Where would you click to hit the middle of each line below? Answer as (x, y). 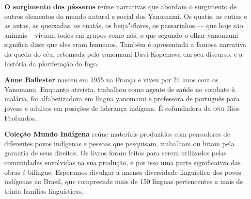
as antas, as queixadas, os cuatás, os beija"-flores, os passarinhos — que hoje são (124, 25)
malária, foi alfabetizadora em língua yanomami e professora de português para (122, 99)
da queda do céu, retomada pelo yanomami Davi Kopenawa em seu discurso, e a (124, 54)
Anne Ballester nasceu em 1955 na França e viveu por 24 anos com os (111, 80)
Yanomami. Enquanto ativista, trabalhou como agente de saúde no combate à (120, 89)
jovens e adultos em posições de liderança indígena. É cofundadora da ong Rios (122, 108)
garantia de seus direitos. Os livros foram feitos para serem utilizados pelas (116, 153)
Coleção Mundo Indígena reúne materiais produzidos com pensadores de (117, 134)
